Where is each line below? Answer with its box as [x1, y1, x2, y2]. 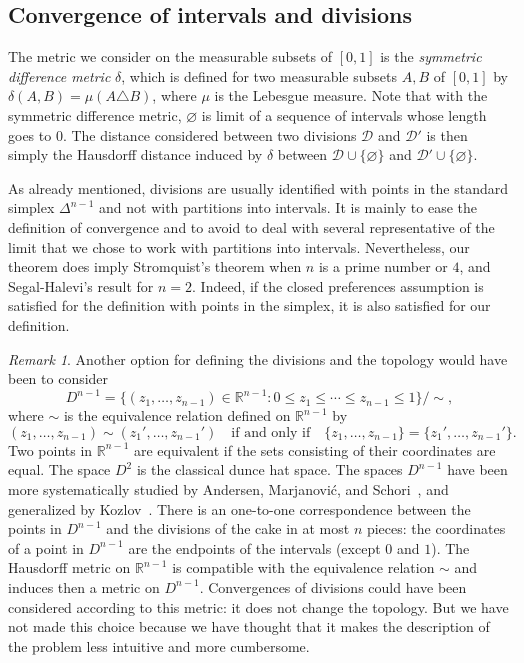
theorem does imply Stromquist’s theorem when [8, 256, 302, 277]
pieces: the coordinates [366, 518, 506, 539]
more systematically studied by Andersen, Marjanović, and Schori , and [8, 478, 449, 499]
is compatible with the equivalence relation [172, 557, 435, 578]
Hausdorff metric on [8, 557, 131, 578]
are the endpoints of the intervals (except [128, 537, 381, 558]
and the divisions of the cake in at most [106, 518, 350, 539]
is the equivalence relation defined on [63, 405, 291, 426]
